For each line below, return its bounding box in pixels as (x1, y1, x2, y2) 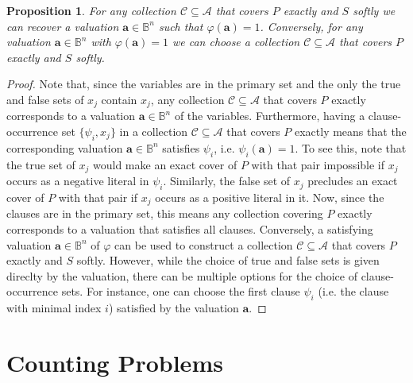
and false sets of (6, 91, 84, 107)
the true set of (6, 156, 75, 172)
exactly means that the (294, 123, 407, 140)
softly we (353, 2, 396, 18)
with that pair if (58, 188, 138, 205)
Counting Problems (6, 346, 223, 378)
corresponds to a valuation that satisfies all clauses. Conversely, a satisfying (6, 220, 373, 237)
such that (158, 17, 203, 34)
